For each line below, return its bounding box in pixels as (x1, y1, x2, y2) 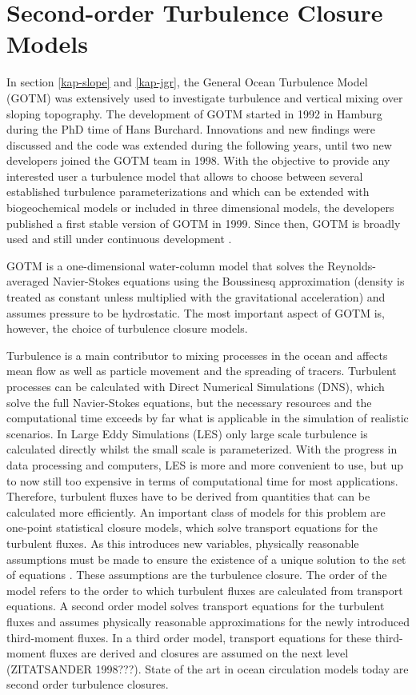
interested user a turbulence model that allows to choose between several (6, 167, 363, 184)
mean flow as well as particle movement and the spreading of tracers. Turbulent (6, 362, 397, 379)
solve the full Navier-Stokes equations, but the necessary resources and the (6, 393, 372, 410)
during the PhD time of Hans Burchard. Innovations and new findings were (6, 121, 376, 138)
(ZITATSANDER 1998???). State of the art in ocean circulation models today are (6, 660, 409, 677)
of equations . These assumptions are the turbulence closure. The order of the (6, 566, 387, 583)
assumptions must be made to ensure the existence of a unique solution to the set (6, 550, 406, 567)
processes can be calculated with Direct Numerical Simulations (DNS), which (6, 378, 385, 394)
